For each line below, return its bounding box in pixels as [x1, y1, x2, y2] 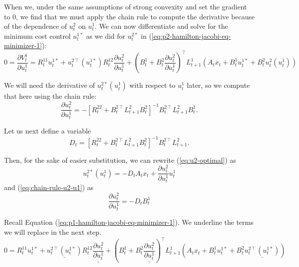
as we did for [86, 30, 125, 41]
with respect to [129, 80, 176, 90]
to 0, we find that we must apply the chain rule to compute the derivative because [4, 11, 255, 21]
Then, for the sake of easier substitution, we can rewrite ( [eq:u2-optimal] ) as [4, 154, 236, 165]
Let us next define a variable [4, 126, 91, 136]
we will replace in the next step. [4, 226, 101, 237]
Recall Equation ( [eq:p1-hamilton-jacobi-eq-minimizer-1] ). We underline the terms [4, 217, 254, 227]
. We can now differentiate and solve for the [95, 21, 228, 31]
